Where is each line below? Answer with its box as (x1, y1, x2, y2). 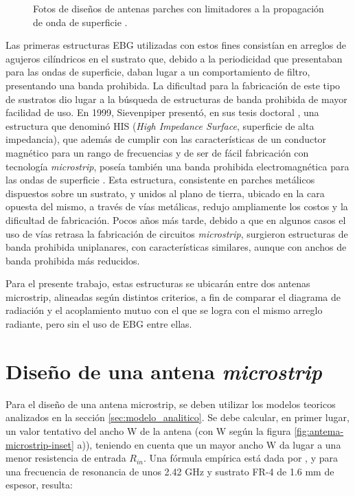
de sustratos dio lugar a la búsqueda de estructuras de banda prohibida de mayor (5, 91, 347, 106)
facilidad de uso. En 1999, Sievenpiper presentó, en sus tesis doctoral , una (5, 105, 319, 120)
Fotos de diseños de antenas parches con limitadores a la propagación (33, 1, 324, 15)
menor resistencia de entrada (5, 451, 126, 465)
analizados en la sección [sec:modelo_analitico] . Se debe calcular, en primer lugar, (5, 410, 350, 425)
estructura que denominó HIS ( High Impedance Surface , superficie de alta (5, 118, 314, 133)
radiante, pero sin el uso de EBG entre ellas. (5, 317, 192, 331)
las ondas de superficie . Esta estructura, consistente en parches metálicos (5, 172, 315, 187)
